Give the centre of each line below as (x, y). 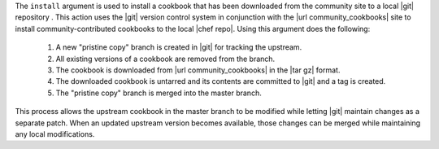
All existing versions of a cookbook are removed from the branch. (165, 59)
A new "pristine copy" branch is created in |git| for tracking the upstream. (179, 47)
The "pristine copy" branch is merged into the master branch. (159, 93)
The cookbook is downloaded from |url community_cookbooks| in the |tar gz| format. (198, 70)
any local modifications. (55, 134)
